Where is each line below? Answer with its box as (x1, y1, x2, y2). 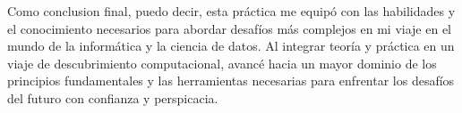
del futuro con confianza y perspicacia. (7, 88, 218, 107)
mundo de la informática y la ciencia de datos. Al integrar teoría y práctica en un (7, 36, 455, 55)
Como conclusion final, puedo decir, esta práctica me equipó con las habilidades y (7, 2, 456, 20)
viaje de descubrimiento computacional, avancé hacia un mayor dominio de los (7, 53, 437, 72)
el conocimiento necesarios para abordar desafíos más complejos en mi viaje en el (7, 19, 452, 37)
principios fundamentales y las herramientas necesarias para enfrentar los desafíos (7, 71, 455, 90)
